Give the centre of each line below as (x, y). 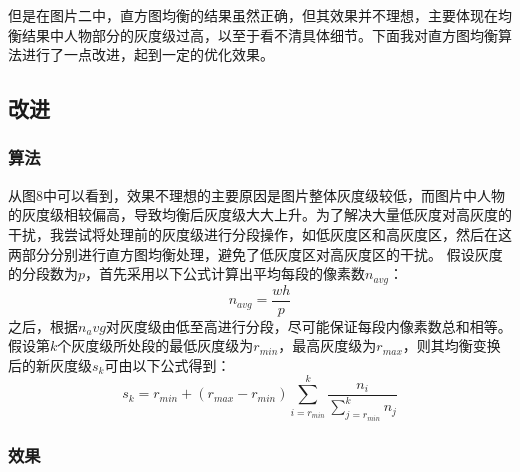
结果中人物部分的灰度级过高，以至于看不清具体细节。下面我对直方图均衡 (259, 34)
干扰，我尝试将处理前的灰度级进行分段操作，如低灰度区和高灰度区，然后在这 (260, 233)
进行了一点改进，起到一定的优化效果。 (147, 54)
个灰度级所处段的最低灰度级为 (155, 345)
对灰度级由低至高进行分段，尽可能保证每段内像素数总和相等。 (308, 325)
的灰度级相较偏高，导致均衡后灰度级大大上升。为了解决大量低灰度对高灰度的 (260, 214)
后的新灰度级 (50, 364)
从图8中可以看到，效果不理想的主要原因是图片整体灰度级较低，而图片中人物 (256, 194)
